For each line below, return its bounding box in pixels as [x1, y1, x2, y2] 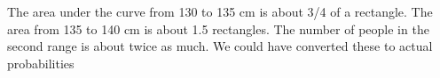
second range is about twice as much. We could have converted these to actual [7, 37, 433, 55]
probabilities [7, 53, 75, 72]
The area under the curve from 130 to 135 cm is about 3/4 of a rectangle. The [7, 3, 433, 20]
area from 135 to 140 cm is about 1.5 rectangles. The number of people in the [7, 19, 429, 38]
